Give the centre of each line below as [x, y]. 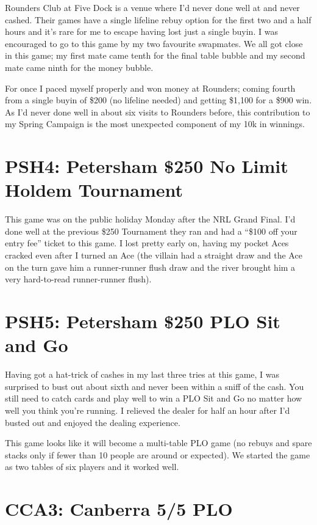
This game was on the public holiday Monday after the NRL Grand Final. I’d [150, 219]
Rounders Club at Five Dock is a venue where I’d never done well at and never [152, 7]
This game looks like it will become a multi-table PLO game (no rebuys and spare [158, 443]
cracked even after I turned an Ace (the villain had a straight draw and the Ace [154, 255]
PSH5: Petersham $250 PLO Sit [143, 321]
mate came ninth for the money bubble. [79, 67]
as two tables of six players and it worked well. [92, 467]
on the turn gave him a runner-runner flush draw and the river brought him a [150, 267]
